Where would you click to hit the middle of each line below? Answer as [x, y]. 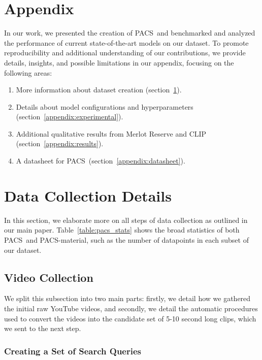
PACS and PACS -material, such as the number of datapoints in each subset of [126, 239]
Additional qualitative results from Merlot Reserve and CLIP [111, 133]
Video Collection [49, 277]
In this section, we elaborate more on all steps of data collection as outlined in [126, 220]
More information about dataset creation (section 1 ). [99, 90]
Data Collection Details [88, 195]
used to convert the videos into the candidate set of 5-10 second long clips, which [130, 318]
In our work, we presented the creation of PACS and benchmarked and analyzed [130, 33]
